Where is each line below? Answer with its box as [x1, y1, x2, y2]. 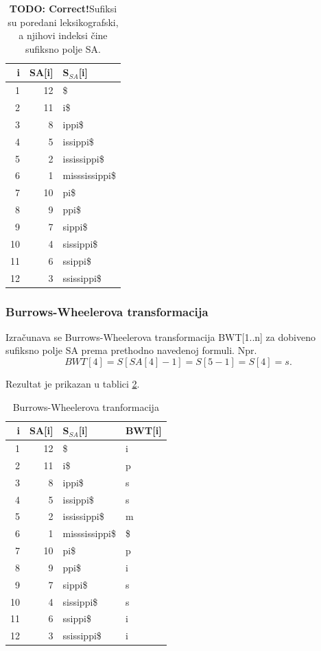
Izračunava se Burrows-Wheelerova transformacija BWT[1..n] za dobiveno [5, 329, 316, 344]
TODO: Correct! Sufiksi [9, 1, 117, 15]
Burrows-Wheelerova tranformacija [12, 399, 159, 414]
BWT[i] [125, 423, 162, 438]
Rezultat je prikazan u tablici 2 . [5, 377, 140, 390]
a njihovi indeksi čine [19, 28, 108, 43]
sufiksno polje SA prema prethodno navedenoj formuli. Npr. [5, 343, 257, 357]
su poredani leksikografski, [8, 14, 119, 29]
